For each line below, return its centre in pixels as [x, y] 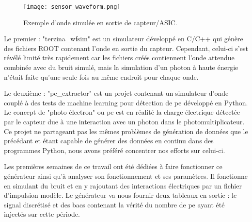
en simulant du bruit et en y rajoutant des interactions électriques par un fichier [123, 185]
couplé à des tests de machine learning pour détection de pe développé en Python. [126, 102]
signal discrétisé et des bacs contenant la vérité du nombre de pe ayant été [114, 204]
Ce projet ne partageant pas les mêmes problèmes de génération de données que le [126, 131]
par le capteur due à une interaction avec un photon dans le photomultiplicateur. [124, 121]
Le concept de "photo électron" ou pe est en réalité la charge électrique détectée [122, 112]
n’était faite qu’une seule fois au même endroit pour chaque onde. [101, 77]
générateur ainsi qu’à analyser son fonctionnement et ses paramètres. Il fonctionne [126, 176]
